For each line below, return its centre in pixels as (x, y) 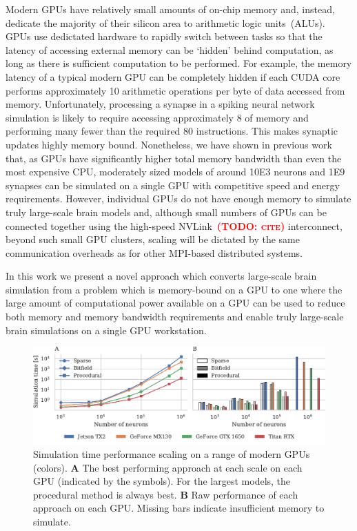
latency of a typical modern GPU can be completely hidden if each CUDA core (173, 76)
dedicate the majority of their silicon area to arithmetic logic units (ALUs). (165, 22)
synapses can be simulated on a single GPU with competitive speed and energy (173, 185)
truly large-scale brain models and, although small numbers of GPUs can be (166, 212)
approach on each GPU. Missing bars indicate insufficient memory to (179, 508)
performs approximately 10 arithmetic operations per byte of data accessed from (175, 90)
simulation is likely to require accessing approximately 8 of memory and (157, 117)
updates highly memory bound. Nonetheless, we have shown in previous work (169, 144)
